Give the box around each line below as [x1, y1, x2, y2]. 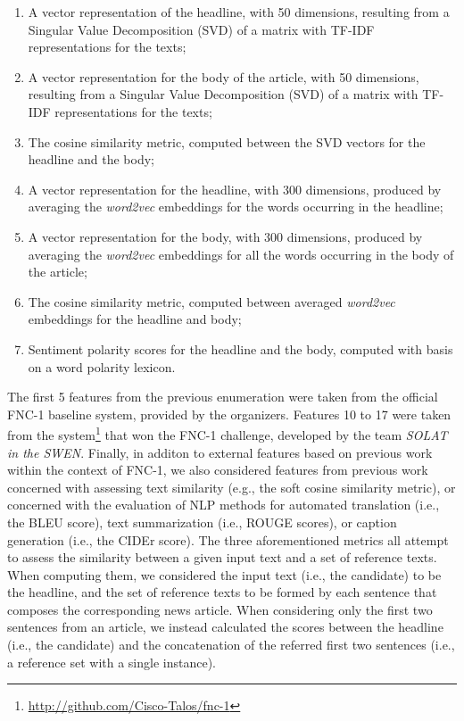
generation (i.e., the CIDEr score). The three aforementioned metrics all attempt [7, 530, 449, 549]
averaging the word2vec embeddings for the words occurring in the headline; [28, 197, 443, 216]
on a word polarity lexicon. [28, 357, 176, 376]
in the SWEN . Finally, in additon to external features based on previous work [7, 443, 433, 461]
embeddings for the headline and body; [28, 310, 242, 328]
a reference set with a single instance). [7, 652, 216, 671]
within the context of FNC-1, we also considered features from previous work [7, 460, 428, 479]
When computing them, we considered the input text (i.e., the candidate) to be [7, 565, 442, 584]
